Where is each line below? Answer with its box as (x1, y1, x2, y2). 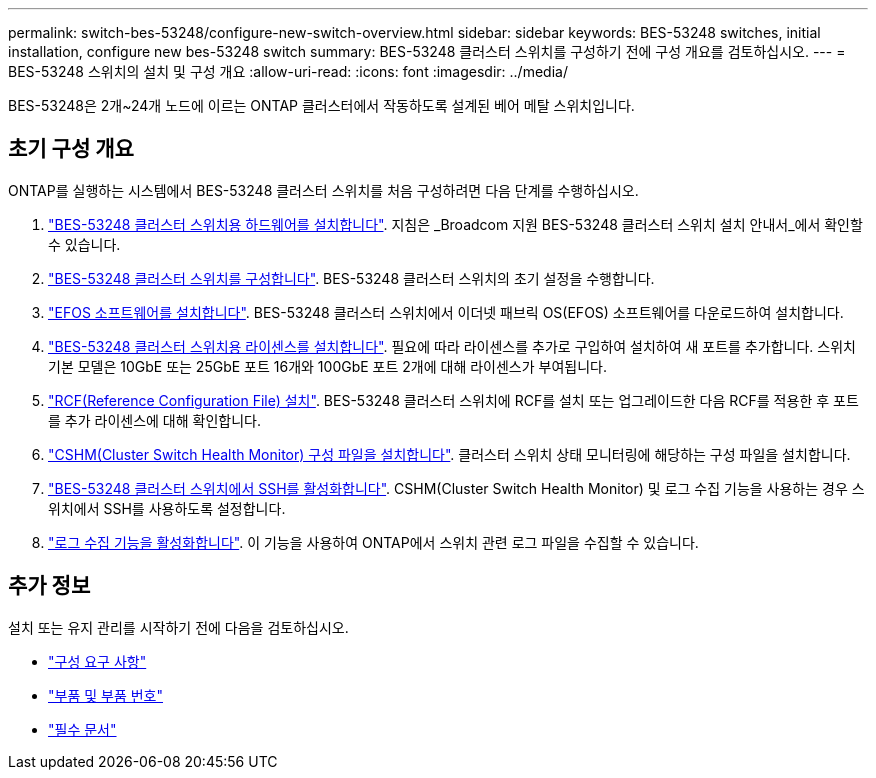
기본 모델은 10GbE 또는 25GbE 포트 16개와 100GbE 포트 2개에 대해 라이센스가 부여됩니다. (48, 357, 607, 375)
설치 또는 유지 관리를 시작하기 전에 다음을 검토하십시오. (8, 618, 349, 636)
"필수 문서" (48, 720, 117, 738)
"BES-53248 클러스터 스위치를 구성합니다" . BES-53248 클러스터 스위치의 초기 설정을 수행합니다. (48, 269, 655, 287)
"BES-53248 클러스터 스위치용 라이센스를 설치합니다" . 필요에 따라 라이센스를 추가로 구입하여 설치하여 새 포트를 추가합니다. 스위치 (48, 337, 856, 355)
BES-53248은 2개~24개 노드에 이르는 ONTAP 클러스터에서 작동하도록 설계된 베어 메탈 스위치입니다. (8, 97, 635, 114)
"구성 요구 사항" (48, 652, 147, 670)
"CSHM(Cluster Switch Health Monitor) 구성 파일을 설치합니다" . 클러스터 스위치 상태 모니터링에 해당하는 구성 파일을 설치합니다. (48, 445, 851, 463)
